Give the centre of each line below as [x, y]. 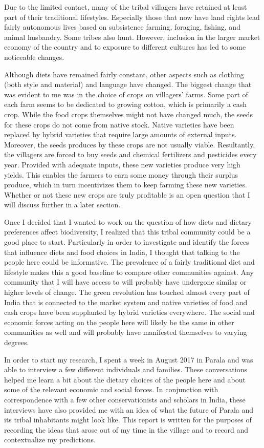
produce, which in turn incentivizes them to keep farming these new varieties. [126, 185]
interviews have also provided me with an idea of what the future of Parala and [129, 409]
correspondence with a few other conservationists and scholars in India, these [125, 399]
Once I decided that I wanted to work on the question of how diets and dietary [128, 221]
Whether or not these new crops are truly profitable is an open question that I [127, 194]
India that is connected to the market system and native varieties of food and [126, 302]
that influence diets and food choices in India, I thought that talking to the [122, 252]
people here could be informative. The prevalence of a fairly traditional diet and [129, 262]
